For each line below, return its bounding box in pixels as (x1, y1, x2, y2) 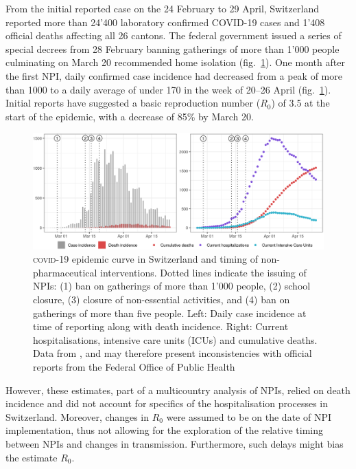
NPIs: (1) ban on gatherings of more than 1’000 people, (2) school (33, 279, 311, 293)
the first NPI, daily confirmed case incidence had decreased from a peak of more (5, 68, 342, 83)
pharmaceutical (33, 265, 97, 279)
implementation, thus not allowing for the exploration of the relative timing (5, 423, 324, 437)
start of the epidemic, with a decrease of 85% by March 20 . (5, 109, 254, 123)
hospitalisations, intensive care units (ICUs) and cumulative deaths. (33, 332, 318, 347)
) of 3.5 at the (271, 96, 330, 110)
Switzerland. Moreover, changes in (5, 409, 150, 424)
